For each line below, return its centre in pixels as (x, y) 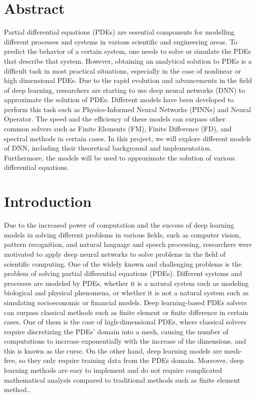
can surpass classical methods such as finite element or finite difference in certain (126, 312)
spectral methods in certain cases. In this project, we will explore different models (128, 138)
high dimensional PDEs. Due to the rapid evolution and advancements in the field (128, 80)
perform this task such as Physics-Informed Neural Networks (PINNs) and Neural (128, 109)
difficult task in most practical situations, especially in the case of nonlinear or (123, 70)
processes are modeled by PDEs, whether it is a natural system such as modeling (127, 283)
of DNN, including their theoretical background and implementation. (108, 148)
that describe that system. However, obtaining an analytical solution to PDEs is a (128, 60)
